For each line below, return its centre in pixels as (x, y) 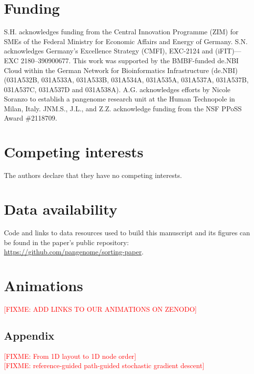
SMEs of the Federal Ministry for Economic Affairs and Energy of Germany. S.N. (126, 41)
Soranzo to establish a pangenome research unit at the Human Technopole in (120, 99)
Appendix (29, 335)
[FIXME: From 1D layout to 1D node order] (70, 356)
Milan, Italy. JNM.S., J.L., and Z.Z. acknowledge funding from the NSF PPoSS (123, 108)
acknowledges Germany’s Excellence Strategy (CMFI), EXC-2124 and (109, 51)
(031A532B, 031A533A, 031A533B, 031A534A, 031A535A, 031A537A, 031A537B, (126, 80)
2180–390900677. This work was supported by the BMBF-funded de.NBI (130, 60)
